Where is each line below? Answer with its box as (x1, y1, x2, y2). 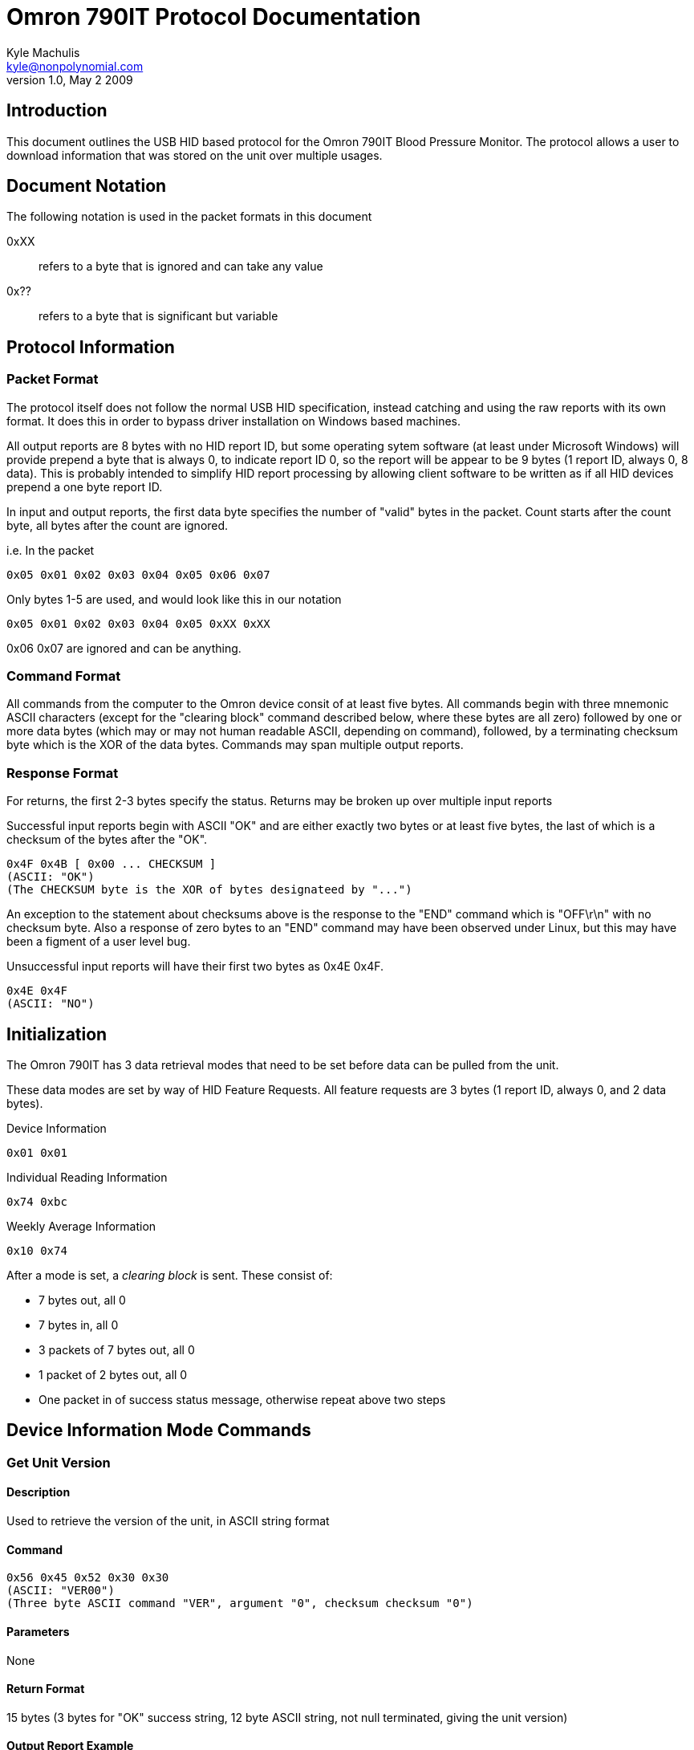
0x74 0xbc (6, 1195, 67, 1208)
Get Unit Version (6, 1454, 111, 1471)
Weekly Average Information (6, 1219, 156, 1233)
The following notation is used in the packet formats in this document (6, 210, 372, 224)
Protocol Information (6, 336, 175, 357)
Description (6, 1485, 71, 1500)
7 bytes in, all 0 (39, 1318, 119, 1332)
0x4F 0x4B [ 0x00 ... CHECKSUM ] (6, 857, 217, 871)
